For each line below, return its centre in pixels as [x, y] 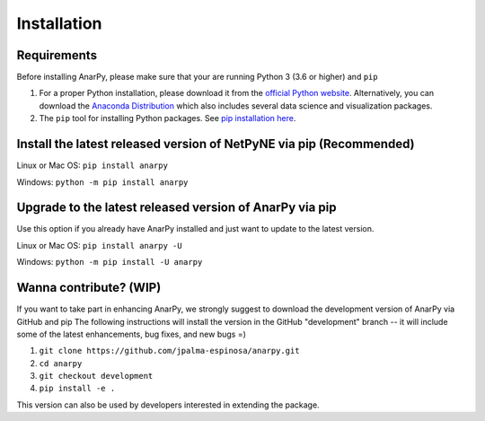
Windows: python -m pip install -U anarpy [110, 262]
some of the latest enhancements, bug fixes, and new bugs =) [132, 334]
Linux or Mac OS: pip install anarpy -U [100, 245]
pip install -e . [77, 389]
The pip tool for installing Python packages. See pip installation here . [168, 118]
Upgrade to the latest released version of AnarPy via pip [176, 208]
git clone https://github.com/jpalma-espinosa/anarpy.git [169, 351]
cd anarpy [61, 363]
